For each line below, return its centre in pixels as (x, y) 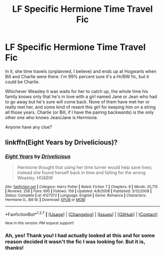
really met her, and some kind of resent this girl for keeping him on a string (81, 107)
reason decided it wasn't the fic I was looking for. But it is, (75, 242)
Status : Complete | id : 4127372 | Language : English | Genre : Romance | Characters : (76, 195)
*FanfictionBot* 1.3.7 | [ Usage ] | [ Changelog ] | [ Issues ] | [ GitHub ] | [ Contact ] (82, 214)
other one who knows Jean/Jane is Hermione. (52, 117)
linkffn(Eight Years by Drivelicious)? (61, 143)
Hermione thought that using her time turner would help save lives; (85, 167)
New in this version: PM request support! (40, 223)
